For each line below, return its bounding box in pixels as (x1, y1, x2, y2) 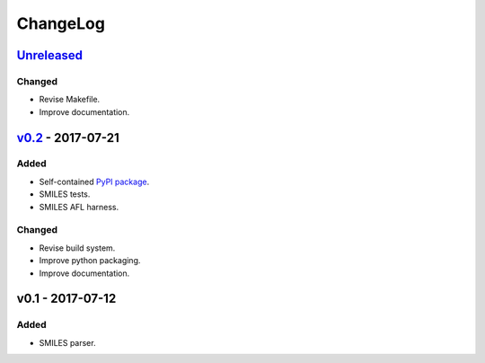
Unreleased (16, 48, 84, 63)
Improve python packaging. (39, 255, 141, 266)
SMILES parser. (39, 337, 96, 348)
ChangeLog (16, 13, 105, 33)
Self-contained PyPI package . (39, 176, 150, 187)
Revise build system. (39, 243, 116, 253)
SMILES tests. (39, 189, 91, 199)
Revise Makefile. (39, 94, 101, 105)
